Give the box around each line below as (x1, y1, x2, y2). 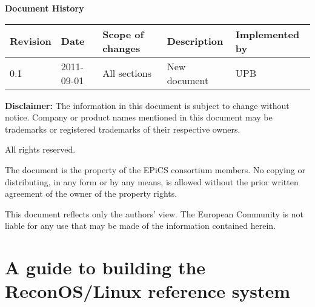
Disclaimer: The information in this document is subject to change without (5, 99, 290, 111)
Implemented (235, 27, 300, 41)
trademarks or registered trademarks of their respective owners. (5, 122, 240, 135)
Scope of (102, 27, 144, 41)
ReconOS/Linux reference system (5, 279, 291, 303)
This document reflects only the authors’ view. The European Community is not (5, 207, 303, 220)
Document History (5, 2, 84, 14)
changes (102, 41, 141, 55)
